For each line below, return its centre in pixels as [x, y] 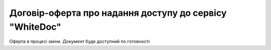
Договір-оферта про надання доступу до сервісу [118, 13]
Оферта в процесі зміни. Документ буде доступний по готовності [80, 42]
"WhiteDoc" [35, 27]
